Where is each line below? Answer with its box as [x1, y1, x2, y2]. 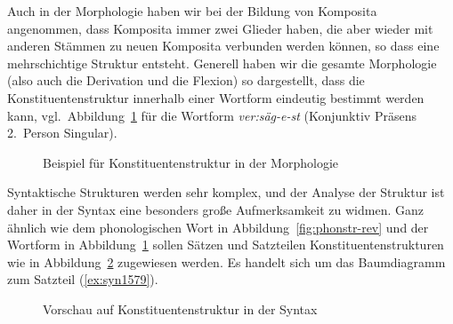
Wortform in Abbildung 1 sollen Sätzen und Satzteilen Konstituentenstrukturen [7, 235, 444, 254]
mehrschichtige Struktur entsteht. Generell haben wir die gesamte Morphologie [7, 53, 437, 72]
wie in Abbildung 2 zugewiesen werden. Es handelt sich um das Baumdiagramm [7, 252, 446, 271]
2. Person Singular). [7, 123, 117, 142]
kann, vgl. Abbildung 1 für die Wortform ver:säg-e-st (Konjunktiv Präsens [7, 106, 417, 124]
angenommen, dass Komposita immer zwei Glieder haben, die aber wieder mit [7, 19, 433, 37]
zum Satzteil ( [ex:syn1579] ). [7, 270, 158, 288]
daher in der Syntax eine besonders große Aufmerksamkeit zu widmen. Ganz [7, 200, 424, 218]
